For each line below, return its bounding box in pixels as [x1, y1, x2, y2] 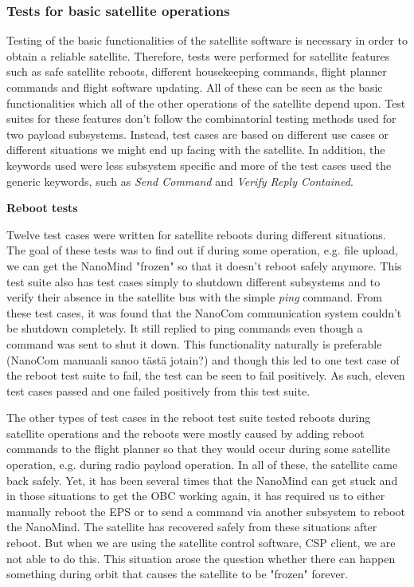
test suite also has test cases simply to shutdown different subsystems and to [6, 273, 381, 290]
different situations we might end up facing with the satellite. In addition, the [6, 141, 385, 158]
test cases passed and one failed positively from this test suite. [6, 382, 310, 399]
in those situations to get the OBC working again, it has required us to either [6, 487, 385, 504]
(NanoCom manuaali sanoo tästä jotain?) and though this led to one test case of [6, 351, 400, 368]
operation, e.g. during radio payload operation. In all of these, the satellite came [6, 456, 398, 473]
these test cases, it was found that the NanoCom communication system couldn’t [6, 304, 402, 321]
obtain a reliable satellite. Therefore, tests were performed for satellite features [6, 47, 390, 64]
